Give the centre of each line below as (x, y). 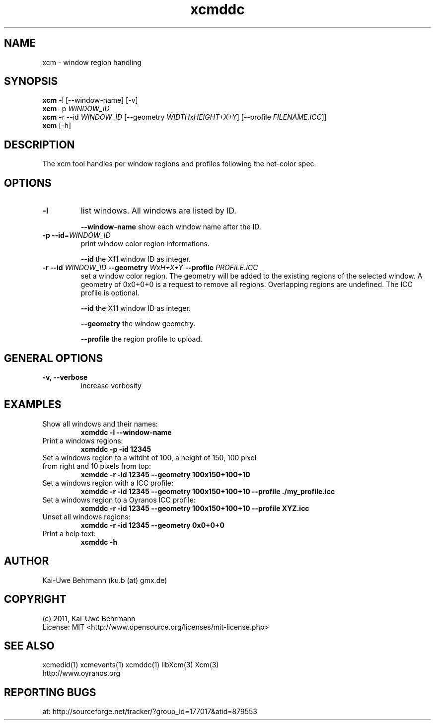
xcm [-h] (57, 126)
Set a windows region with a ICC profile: (108, 483)
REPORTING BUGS (50, 692)
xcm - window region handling (92, 62)
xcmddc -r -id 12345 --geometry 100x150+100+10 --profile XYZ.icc (195, 508)
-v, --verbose (65, 377)
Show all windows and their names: (100, 424)
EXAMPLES (33, 405)
